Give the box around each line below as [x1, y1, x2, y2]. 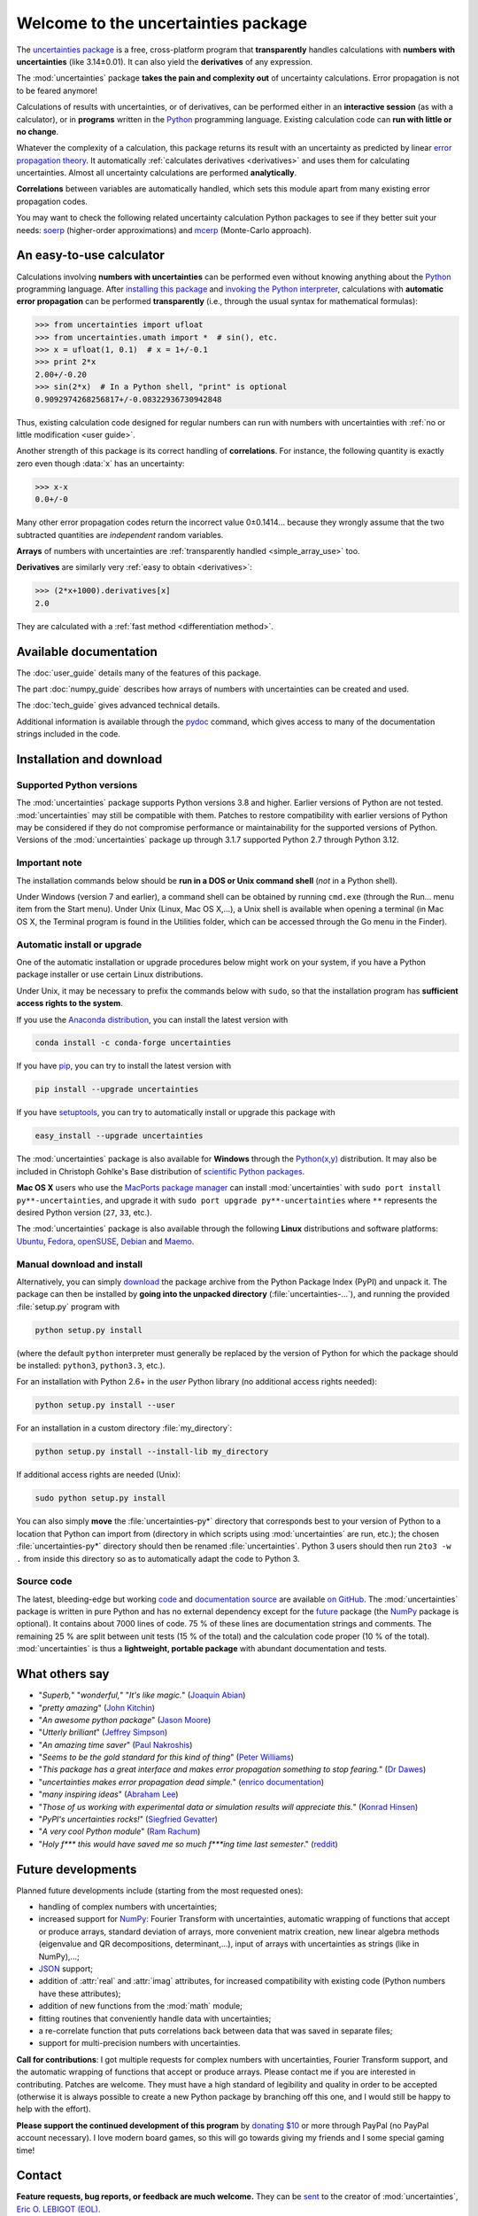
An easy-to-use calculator [16, 248, 166, 263]
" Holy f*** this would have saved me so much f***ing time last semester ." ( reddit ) [38, 1838, 338, 1849]
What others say [16, 1666, 110, 1682]
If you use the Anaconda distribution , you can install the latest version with [16, 1014, 289, 1025]
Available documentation [16, 644, 158, 659]
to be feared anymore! [16, 85, 97, 96]
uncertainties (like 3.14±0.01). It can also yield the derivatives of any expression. [16, 56, 313, 66]
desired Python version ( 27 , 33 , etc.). [16, 1206, 152, 1218]
